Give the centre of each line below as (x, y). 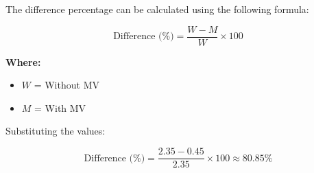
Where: (23, 61)
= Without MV (67, 85)
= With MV (60, 107)
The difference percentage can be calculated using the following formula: (157, 9)
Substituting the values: (56, 131)
